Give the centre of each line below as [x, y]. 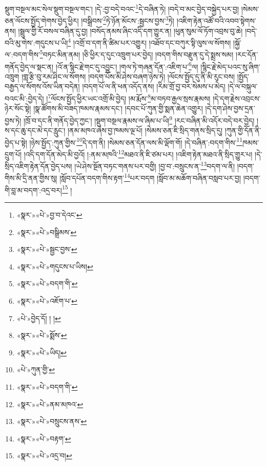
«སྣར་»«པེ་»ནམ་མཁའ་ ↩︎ [50, 404]
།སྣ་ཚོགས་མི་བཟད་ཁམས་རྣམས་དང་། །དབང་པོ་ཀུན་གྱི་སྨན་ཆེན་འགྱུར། [118, 108]
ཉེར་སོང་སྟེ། [18, 108]
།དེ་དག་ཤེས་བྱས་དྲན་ [230, 108]
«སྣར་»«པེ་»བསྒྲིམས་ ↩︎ [47, 232]
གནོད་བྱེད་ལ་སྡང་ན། [29, 66]
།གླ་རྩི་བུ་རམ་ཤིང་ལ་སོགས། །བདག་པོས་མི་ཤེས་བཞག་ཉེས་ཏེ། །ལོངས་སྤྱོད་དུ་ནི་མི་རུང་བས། [128, 76]
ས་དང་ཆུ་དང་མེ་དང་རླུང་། [35, 130]
